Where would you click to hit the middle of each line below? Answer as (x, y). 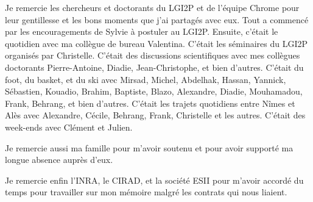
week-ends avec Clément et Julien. (69, 127)
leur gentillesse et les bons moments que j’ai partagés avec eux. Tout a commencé (157, 19)
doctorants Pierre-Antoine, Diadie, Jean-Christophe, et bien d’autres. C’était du (154, 67)
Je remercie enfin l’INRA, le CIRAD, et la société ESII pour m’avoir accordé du (154, 180)
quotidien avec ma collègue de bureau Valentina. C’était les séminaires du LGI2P (156, 43)
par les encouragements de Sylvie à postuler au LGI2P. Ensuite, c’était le (142, 31)
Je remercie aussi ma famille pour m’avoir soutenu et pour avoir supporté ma (149, 147)
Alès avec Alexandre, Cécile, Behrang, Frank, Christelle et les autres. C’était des (155, 115)
